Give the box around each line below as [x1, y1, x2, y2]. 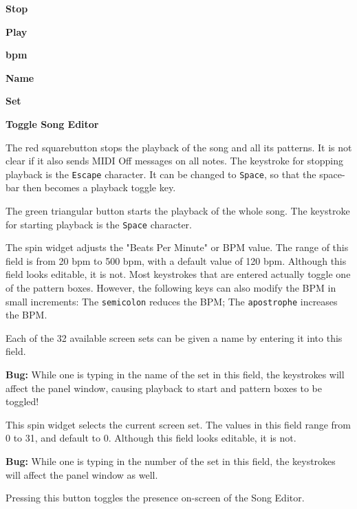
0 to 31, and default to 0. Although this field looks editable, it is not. [6, 431, 296, 445]
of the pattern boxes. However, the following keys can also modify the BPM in [6, 281, 336, 295]
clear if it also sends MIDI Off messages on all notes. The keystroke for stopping [6, 153, 343, 168]
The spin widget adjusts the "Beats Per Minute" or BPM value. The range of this [6, 240, 349, 254]
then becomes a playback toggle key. [22, 180, 176, 195]
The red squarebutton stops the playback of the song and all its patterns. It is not [6, 140, 352, 154]
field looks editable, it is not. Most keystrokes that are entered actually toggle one [6, 267, 351, 281]
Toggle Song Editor [6, 116, 99, 131]
